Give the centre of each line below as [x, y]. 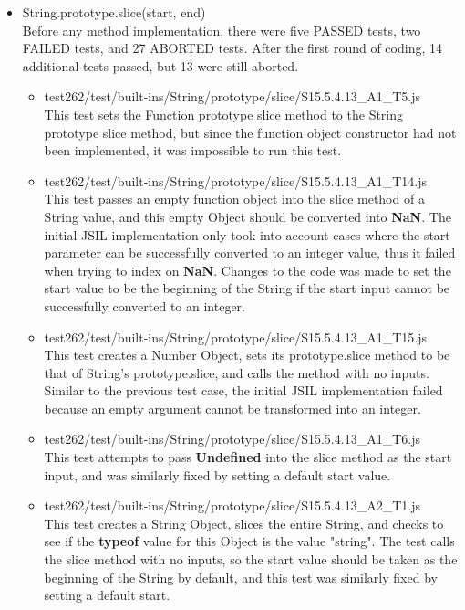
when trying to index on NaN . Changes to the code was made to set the [248, 270]
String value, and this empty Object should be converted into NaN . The [248, 216]
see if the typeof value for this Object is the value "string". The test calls [249, 541]
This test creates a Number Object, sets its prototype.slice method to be [247, 355]
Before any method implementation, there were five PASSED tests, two [222, 30]
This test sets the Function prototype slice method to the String [224, 114]
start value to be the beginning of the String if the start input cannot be [247, 288]
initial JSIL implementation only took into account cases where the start [247, 234]
